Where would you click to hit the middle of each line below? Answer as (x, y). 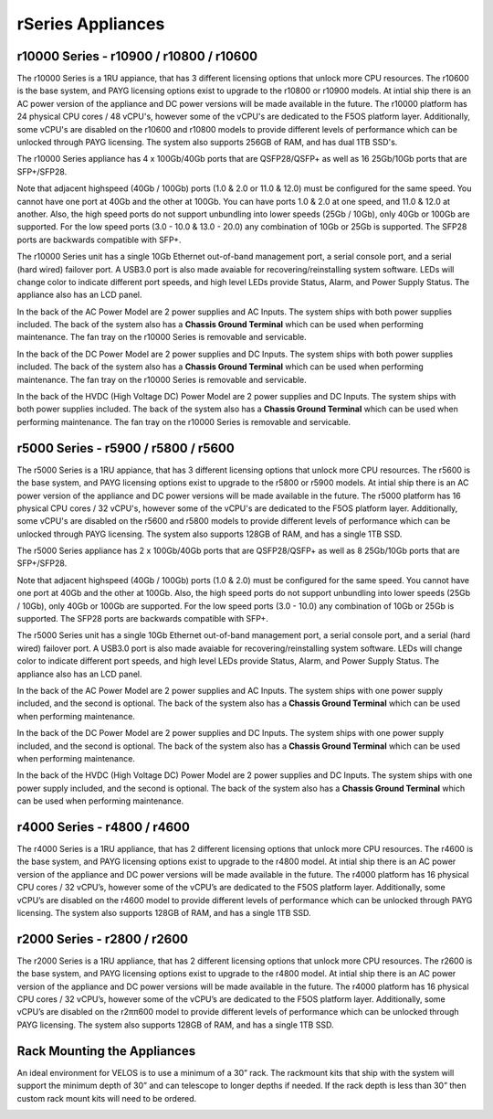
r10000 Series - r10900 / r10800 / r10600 (137, 56)
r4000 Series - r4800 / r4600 (104, 827)
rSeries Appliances (91, 24)
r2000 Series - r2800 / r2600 (103, 938)
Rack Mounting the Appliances (106, 1051)
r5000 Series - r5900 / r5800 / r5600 (126, 448)
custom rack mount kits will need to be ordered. (107, 1098)
